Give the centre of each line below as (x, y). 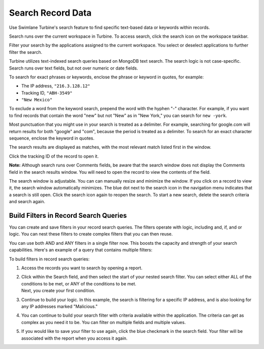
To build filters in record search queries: (49, 259)
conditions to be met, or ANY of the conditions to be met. (79, 283)
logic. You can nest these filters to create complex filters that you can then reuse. (91, 234)
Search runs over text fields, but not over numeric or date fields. (74, 68)
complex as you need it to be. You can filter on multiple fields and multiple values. (103, 322)
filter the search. (26, 52)
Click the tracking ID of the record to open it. (54, 156)
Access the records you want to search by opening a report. (82, 268)
